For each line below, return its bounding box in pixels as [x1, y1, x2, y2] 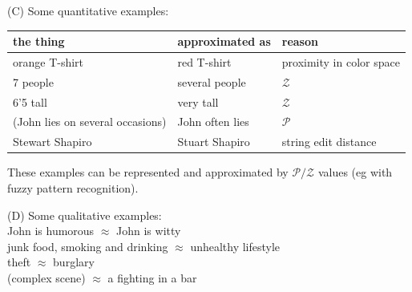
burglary [53, 253, 95, 270]
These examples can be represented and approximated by [7, 164, 289, 180]
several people [177, 73, 246, 90]
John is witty [116, 222, 181, 239]
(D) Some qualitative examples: [7, 206, 162, 223]
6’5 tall [13, 93, 47, 110]
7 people [13, 73, 54, 90]
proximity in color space [281, 53, 400, 70]
